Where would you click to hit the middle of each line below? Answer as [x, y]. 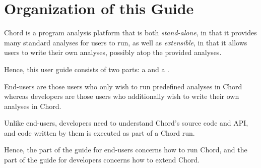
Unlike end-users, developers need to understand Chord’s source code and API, [126, 123]
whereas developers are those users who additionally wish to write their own [122, 96]
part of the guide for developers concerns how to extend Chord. [102, 160]
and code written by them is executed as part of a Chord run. [100, 132]
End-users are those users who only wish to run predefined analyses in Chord [123, 86]
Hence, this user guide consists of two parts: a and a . [87, 69]
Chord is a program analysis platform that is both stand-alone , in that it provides [130, 33]
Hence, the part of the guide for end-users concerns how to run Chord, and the [126, 150]
